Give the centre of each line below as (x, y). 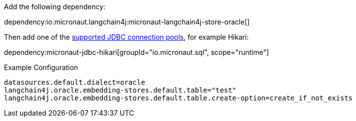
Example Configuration (41, 67)
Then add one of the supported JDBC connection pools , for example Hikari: (127, 37)
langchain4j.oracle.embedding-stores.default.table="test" (120, 90)
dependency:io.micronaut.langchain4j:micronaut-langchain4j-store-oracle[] (127, 22)
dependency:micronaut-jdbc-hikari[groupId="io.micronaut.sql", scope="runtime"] (137, 52)
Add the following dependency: (55, 7)
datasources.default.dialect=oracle (75, 82)
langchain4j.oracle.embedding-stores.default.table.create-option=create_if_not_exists (178, 98)
